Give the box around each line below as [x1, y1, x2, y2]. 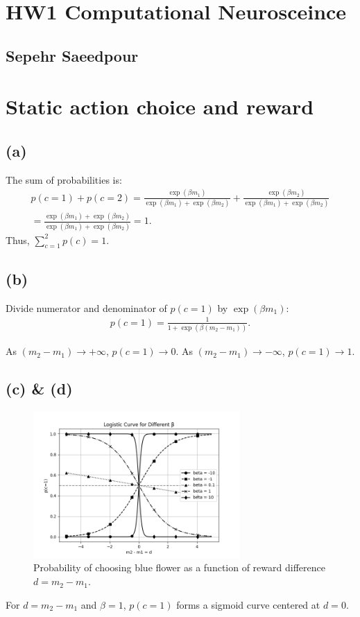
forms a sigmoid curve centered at [176, 597, 320, 611]
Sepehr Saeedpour [6, 44, 139, 66]
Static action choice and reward [6, 92, 314, 121]
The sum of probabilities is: [6, 172, 122, 186]
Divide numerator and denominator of [6, 300, 167, 315]
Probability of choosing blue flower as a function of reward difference [33, 560, 325, 575]
